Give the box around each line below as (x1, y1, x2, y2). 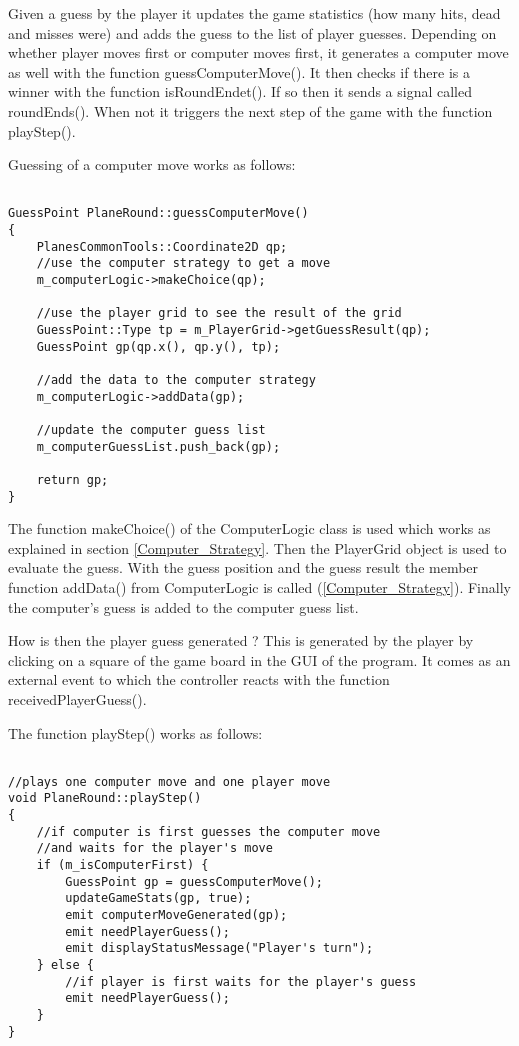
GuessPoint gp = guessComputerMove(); (65, 874, 323, 889)
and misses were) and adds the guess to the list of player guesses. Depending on (8, 22, 497, 43)
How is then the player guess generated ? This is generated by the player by (8, 630, 474, 651)
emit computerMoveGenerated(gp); (65, 908, 288, 923)
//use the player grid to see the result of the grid (36, 306, 402, 321)
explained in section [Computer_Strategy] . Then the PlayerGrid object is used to (8, 537, 507, 558)
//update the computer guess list (36, 422, 266, 437)
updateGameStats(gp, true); (65, 891, 252, 906)
